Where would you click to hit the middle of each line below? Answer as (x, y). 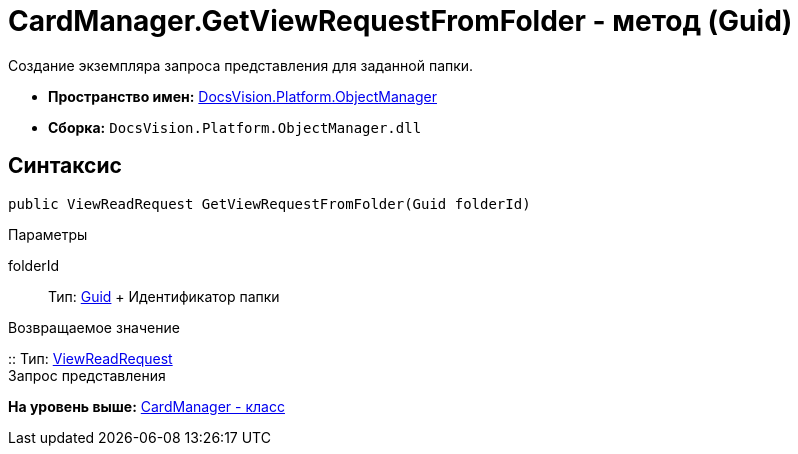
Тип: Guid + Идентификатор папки (164, 296)
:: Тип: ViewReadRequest (90, 358)
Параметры (48, 234)
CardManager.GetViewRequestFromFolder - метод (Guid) (400, 21)
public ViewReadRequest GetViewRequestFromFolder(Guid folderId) (269, 203)
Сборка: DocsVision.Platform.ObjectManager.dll (235, 127)
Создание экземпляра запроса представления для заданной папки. (241, 65)
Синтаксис (65, 166)
